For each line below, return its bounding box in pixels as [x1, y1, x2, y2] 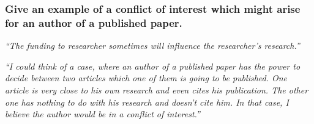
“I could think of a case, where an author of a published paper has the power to [5, 59, 301, 72]
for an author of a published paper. [5, 15, 182, 30]
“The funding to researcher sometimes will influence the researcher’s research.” [5, 39, 300, 52]
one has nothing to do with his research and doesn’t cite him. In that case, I [5, 95, 289, 108]
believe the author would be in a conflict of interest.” [5, 108, 200, 120]
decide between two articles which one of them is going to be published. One [5, 71, 288, 84]
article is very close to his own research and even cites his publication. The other [5, 83, 308, 96]
